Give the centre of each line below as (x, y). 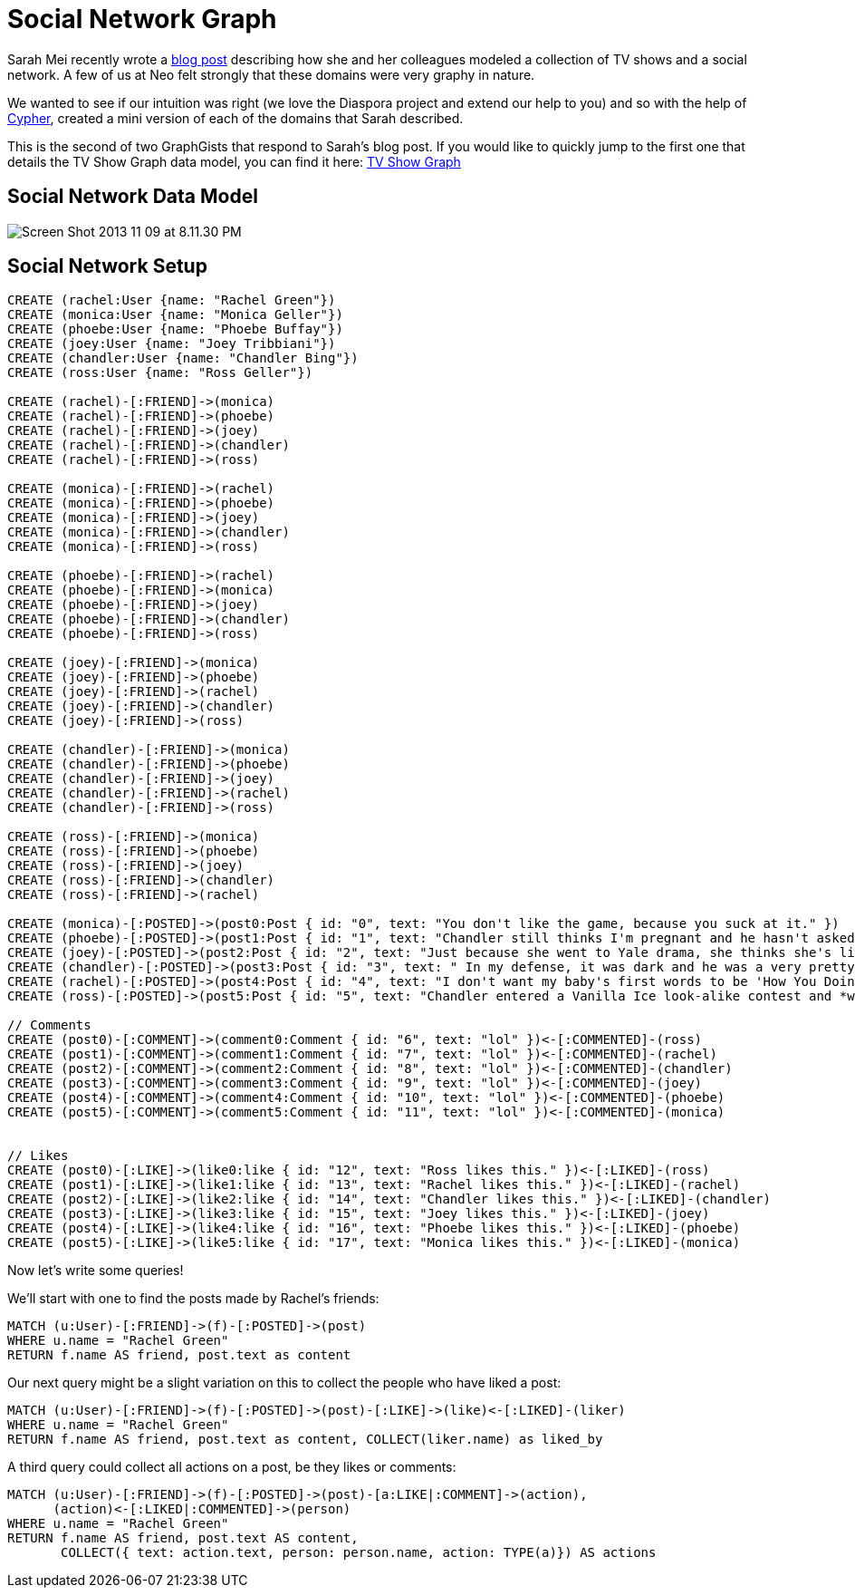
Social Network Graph (142, 19)
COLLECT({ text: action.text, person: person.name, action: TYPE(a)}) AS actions (359, 1553)
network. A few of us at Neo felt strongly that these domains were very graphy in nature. (271, 74)
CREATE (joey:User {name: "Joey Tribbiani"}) (172, 344)
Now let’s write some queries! (96, 1271)
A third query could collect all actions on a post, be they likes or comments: (232, 1467)
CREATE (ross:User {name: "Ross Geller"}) (160, 373)
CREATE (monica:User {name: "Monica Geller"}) (175, 315)
